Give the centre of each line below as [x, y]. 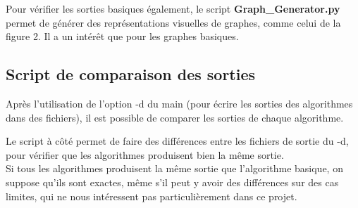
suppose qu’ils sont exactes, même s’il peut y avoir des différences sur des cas [172, 182]
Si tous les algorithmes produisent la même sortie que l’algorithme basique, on [174, 168]
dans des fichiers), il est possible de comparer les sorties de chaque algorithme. [175, 117]
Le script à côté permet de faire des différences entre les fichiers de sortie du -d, [177, 141]
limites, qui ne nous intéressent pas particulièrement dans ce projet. [152, 196]
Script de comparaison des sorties [131, 74]
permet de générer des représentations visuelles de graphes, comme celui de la [173, 22]
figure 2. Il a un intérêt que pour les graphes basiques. [122, 36]
